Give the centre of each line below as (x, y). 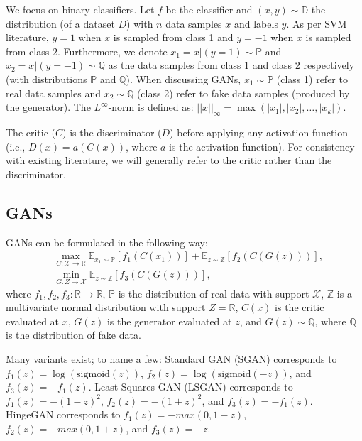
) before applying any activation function (259, 132)
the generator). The (48, 107)
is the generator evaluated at (169, 321)
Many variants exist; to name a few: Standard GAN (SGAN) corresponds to (171, 359)
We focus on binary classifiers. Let (80, 9)
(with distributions (46, 78)
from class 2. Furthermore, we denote (87, 51)
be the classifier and (209, 9)
